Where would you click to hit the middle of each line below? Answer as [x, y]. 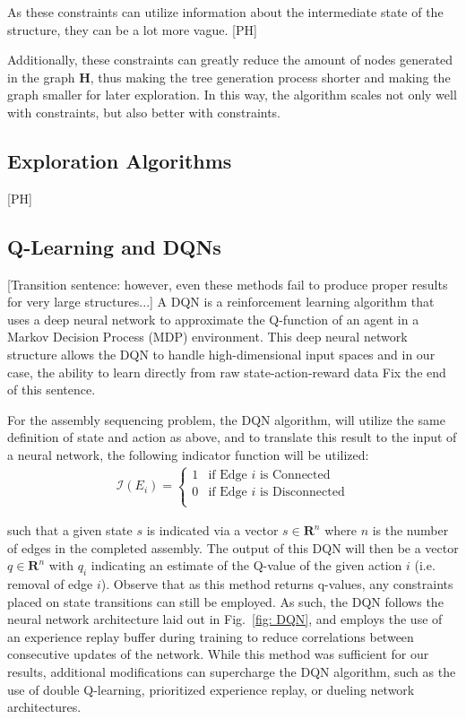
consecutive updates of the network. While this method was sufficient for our [218, 654]
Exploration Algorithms [120, 160]
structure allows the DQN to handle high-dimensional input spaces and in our [221, 354]
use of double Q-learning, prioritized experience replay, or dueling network [211, 689]
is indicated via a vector [212, 530]
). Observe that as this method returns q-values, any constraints [277, 584]
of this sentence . [52, 390]
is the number [410, 530]
